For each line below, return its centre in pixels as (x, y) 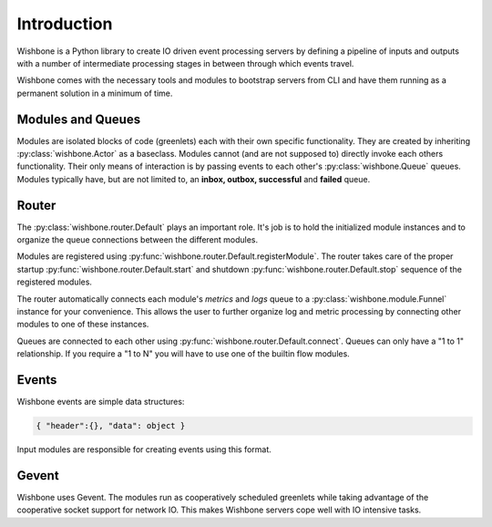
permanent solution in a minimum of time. (95, 93)
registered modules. (55, 282)
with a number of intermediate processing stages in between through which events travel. (185, 63)
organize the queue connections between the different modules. (138, 240)
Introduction (65, 24)
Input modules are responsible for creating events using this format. (144, 449)
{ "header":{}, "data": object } (111, 426)
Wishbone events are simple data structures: (101, 402)
